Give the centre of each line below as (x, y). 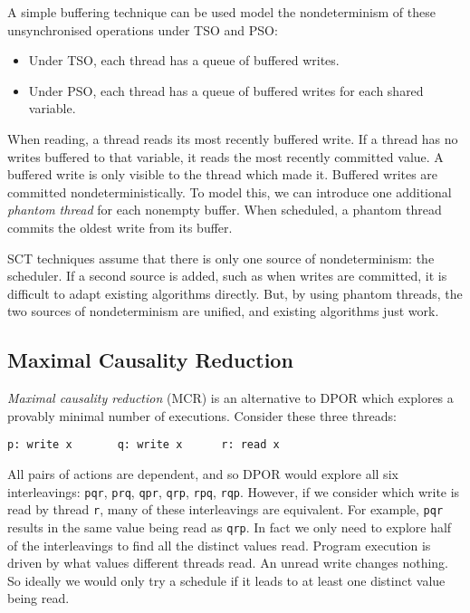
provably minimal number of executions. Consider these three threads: (202, 415)
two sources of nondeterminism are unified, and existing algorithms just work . (223, 311)
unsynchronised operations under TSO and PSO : (143, 29)
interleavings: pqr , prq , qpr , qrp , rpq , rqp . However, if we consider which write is (234, 491)
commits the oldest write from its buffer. (120, 227)
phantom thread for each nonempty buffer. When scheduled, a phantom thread (225, 210)
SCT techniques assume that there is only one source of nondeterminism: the (221, 258)
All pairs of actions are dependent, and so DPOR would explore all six (203, 473)
